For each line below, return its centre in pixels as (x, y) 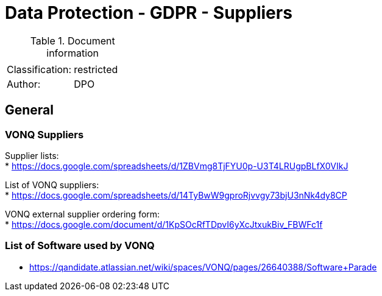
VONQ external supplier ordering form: (83, 214)
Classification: (39, 69)
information (73, 53)
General (30, 110)
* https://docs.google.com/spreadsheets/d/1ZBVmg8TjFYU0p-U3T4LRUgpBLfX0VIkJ (177, 166)
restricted (96, 69)
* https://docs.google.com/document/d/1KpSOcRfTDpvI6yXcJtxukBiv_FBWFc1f (164, 224)
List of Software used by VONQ (80, 246)
